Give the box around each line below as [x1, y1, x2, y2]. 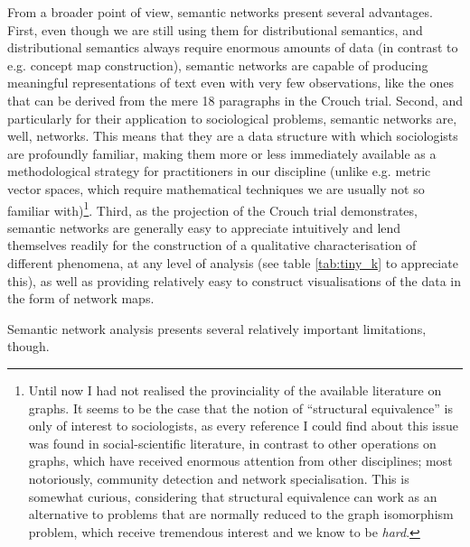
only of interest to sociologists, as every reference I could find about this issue [28, 416, 458, 435]
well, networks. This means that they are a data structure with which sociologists [7, 126, 458, 145]
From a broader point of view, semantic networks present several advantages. [7, 3, 433, 21]
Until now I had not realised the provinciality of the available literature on [28, 380, 442, 399]
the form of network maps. [7, 289, 155, 308]
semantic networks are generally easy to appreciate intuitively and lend [7, 218, 401, 236]
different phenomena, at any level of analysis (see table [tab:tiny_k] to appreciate [7, 253, 458, 272]
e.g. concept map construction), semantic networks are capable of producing [7, 55, 428, 74]
